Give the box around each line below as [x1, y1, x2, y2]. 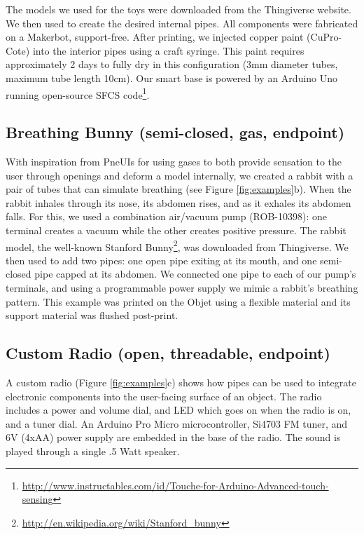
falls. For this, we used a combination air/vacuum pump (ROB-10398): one [6, 209, 328, 224]
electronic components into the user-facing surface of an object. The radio [6, 388, 322, 403]
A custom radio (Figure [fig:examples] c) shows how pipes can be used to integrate [6, 375, 356, 389]
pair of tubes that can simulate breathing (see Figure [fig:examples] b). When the [6, 182, 351, 196]
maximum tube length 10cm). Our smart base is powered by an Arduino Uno [6, 70, 338, 85]
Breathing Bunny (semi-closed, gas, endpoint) [6, 121, 345, 143]
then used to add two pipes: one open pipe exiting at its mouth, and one [6, 252, 317, 267]
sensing [22, 492, 53, 506]
